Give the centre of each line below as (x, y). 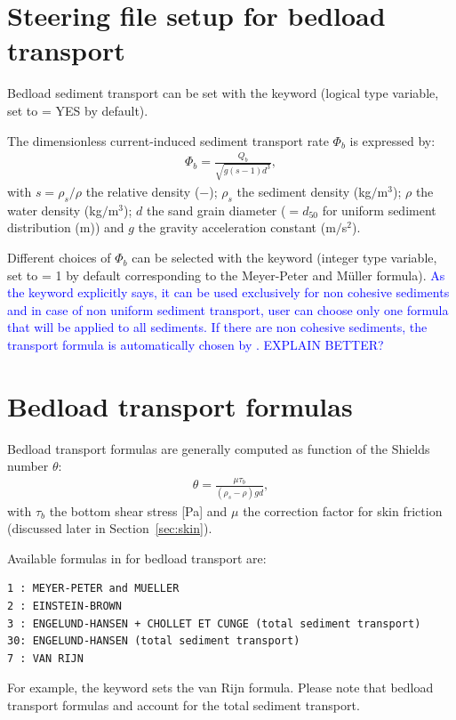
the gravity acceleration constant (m (237, 227)
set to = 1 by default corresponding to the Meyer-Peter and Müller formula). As (226, 275)
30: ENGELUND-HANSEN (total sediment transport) (154, 641)
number (28, 466)
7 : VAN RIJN (45, 658)
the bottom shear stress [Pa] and (138, 510)
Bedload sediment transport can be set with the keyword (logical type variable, (223, 93)
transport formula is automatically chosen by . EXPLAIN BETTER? (196, 345)
